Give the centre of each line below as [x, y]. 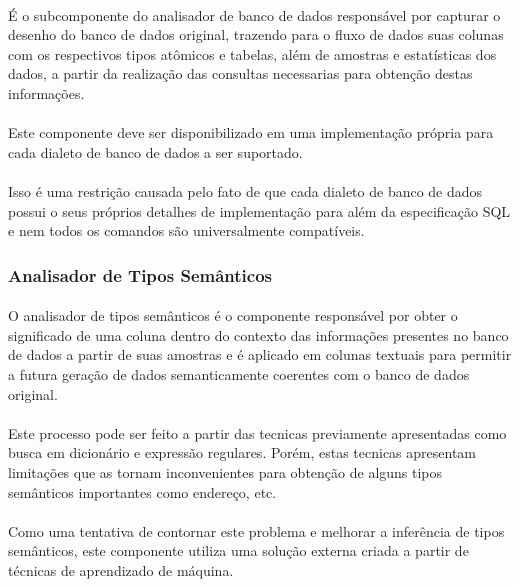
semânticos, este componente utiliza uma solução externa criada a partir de [238, 550]
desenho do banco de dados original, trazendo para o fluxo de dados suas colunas [256, 34]
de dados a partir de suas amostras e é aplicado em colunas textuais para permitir [260, 354]
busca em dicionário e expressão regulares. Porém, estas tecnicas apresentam [242, 452]
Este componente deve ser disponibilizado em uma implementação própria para [251, 132]
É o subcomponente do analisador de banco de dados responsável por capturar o [254, 14]
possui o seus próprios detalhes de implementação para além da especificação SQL [259, 210]
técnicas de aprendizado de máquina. [121, 569]
